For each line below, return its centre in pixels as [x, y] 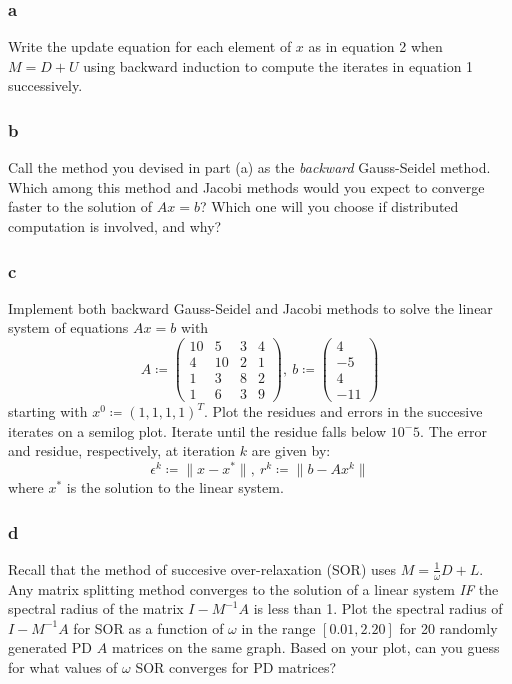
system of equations [68, 327]
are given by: [291, 450]
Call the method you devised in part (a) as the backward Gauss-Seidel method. [249, 167]
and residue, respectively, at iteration [122, 450]
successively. [45, 85]
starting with [48, 411]
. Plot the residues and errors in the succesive [343, 411]
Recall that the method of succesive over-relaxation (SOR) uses [202, 568]
